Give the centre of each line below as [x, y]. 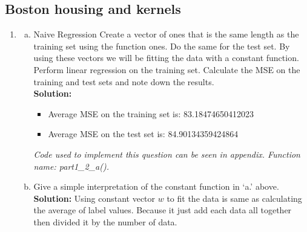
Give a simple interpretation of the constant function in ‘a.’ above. [156, 186]
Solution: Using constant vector [94, 198]
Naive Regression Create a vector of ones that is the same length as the [166, 34]
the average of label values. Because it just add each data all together [163, 210]
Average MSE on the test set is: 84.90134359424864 [143, 134]
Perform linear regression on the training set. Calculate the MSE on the [167, 69]
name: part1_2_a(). [71, 166]
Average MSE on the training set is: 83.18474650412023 [151, 113]
